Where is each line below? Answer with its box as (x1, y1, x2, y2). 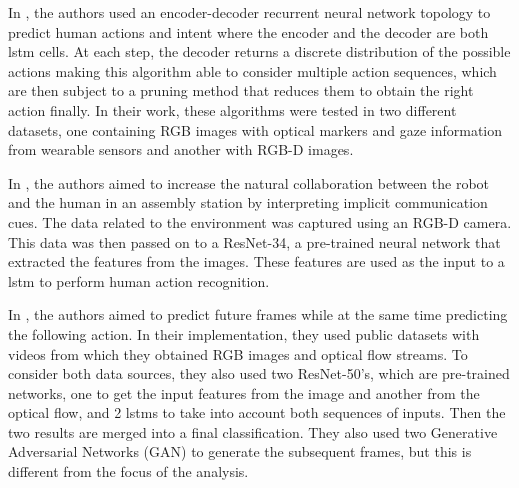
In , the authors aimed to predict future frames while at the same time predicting (8, 304, 508, 325)
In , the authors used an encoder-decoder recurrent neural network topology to (8, 2, 491, 22)
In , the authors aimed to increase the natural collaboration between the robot (8, 172, 490, 193)
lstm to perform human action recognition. (8, 270, 270, 291)
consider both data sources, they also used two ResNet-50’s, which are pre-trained (8, 363, 510, 384)
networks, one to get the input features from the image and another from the (8, 382, 480, 403)
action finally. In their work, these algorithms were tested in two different (8, 99, 457, 120)
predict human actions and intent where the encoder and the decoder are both (8, 21, 489, 42)
